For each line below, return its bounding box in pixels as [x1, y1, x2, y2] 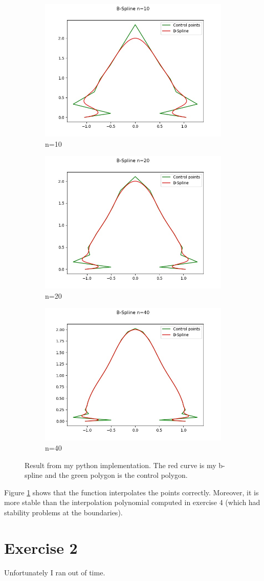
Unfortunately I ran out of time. [4, 567, 105, 577]
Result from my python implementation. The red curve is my [25, 459, 216, 470]
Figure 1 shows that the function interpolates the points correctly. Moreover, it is [4, 487, 259, 497]
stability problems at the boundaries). [4, 507, 123, 517]
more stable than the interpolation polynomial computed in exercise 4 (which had [4, 497, 260, 508]
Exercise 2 [4, 537, 78, 558]
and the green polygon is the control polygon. [45, 470, 188, 480]
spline [25, 470, 43, 480]
